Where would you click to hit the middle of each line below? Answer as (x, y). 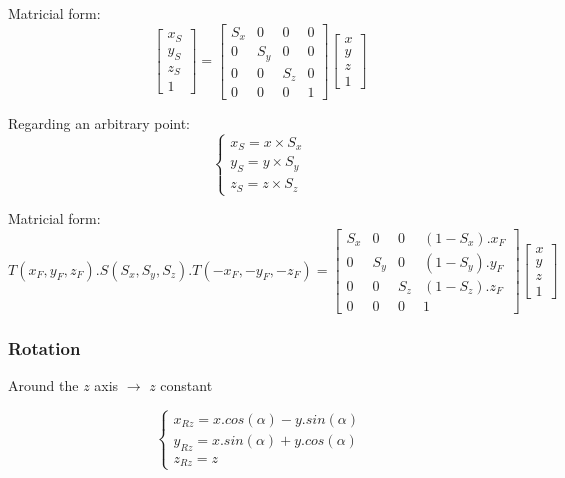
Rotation (44, 347)
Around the (43, 384)
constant (186, 384)
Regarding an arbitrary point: (99, 123)
